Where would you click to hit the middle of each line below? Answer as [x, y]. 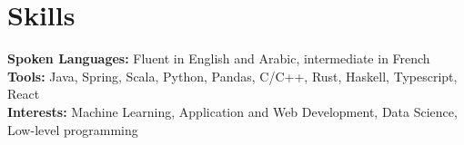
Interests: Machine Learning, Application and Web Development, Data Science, [232, 111]
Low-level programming [73, 129]
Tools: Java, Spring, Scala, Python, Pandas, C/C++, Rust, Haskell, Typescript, [232, 76]
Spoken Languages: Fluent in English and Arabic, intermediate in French [219, 58]
